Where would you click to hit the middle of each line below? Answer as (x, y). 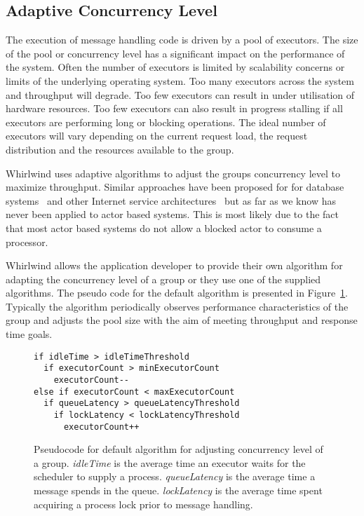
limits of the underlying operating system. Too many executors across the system (180, 80)
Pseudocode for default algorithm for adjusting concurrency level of (178, 449)
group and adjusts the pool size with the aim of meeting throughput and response (182, 320)
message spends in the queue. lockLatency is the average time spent (178, 490)
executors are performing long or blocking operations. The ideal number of (166, 122)
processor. (27, 242)
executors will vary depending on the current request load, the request (157, 136)
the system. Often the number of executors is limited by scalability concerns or (175, 67)
